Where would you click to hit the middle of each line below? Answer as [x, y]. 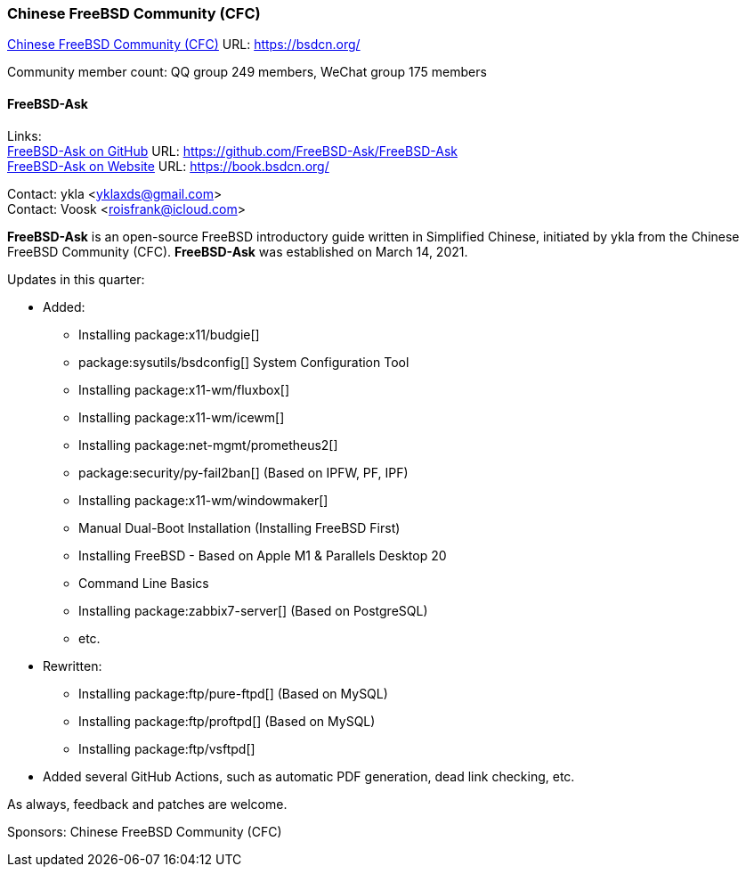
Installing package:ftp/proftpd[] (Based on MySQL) [227, 721]
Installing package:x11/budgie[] [169, 334]
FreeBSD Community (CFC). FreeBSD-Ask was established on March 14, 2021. [238, 251]
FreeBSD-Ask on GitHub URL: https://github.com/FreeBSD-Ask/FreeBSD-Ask [232, 151]
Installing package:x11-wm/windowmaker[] [203, 500]
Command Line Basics [144, 583]
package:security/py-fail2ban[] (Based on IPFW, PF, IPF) [243, 472]
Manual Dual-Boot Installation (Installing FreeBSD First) [239, 527]
